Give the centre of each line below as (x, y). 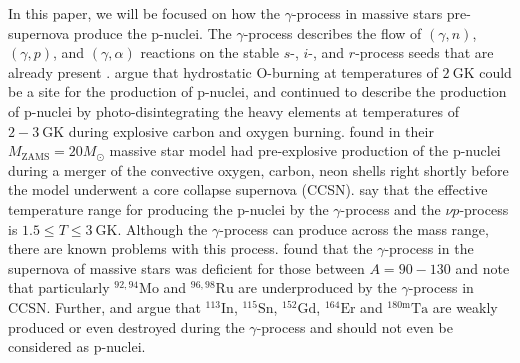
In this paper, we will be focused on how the (144, 13)
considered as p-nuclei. (77, 346)
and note (482, 267)
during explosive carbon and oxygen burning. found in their (251, 130)
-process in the (429, 248)
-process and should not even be (354, 326)
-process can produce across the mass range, (354, 228)
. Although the (162, 228)
